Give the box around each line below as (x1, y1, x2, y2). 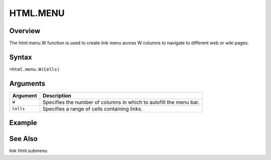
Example (9, 118, 37, 127)
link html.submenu (9, 148, 48, 154)
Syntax (9, 53, 32, 61)
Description (43, 92, 71, 99)
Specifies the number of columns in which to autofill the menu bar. (43, 98, 200, 105)
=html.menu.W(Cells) (9, 66, 60, 72)
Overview (9, 27, 41, 35)
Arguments (9, 79, 46, 88)
